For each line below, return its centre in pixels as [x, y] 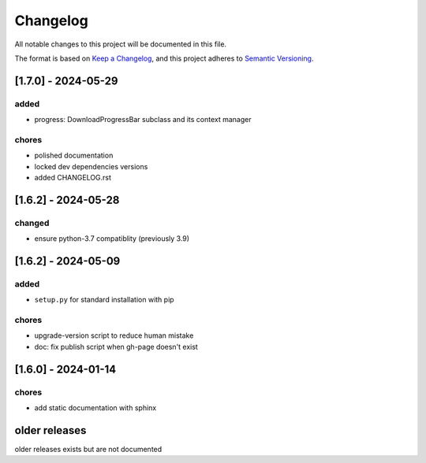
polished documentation [74, 156]
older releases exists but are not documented [88, 449]
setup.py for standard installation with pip [104, 300]
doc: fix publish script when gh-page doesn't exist [116, 346]
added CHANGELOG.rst [73, 178]
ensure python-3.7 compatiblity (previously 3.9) [112, 239]
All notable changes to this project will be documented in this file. [121, 44]
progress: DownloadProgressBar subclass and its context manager [143, 120]
